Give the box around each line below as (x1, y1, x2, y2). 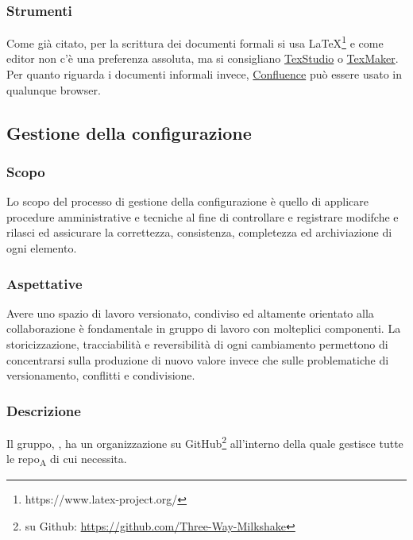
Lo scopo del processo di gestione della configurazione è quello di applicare (6, 193, 369, 210)
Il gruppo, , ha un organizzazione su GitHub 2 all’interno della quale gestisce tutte (6, 433, 403, 451)
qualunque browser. (6, 81, 101, 98)
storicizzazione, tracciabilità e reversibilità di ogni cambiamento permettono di (6, 336, 388, 353)
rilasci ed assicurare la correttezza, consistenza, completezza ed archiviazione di (6, 224, 392, 241)
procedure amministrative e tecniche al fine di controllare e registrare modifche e (6, 208, 399, 225)
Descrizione (6, 400, 81, 420)
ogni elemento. (6, 240, 77, 256)
